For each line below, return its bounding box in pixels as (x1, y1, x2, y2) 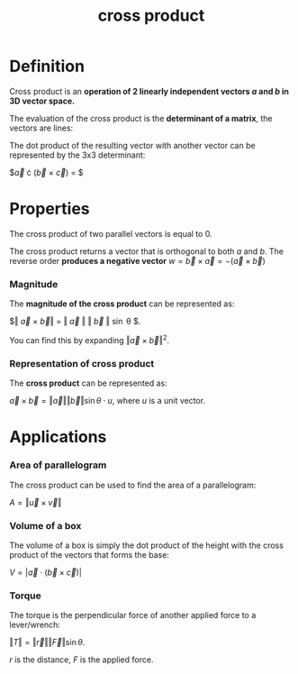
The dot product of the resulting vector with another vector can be (9, 140, 256, 150)
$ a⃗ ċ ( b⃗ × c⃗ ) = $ (9, 167, 84, 178)
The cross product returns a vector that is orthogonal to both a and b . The (9, 245, 284, 257)
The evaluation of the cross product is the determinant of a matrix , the (9, 113, 273, 123)
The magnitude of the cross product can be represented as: (9, 298, 235, 309)
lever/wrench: (9, 619, 61, 631)
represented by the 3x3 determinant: (9, 150, 146, 160)
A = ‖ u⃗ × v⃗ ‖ (9, 496, 62, 507)
